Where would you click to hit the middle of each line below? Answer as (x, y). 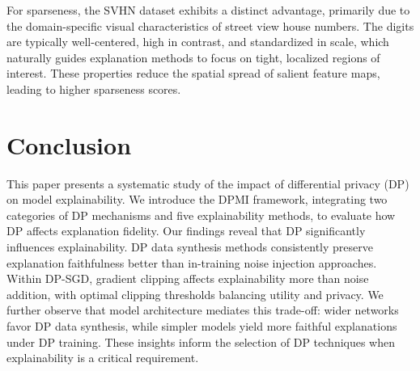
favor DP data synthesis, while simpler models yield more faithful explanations (202, 326)
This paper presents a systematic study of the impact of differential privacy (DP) (208, 183)
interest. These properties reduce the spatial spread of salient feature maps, (193, 73)
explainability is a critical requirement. (103, 358)
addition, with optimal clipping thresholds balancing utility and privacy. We (195, 294)
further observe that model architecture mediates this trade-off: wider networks (203, 310)
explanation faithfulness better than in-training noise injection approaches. (192, 262)
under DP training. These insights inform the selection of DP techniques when (201, 341)
